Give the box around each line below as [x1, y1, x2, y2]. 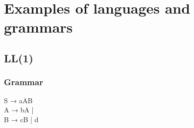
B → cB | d [4, 114, 39, 124]
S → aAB [4, 95, 33, 105]
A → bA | [4, 105, 34, 115]
